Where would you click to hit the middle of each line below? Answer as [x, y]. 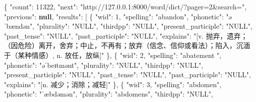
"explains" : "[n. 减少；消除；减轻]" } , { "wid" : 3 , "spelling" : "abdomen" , [113, 84]
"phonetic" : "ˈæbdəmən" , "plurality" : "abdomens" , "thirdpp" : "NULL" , [109, 94]
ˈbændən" [18, 26]
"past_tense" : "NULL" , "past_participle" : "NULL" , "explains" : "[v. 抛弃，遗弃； [126, 35]
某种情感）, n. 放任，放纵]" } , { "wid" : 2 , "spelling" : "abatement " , [119, 55]
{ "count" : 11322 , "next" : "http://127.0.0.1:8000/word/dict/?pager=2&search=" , [125, 6]
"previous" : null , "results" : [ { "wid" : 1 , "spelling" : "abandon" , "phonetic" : [114, 16]
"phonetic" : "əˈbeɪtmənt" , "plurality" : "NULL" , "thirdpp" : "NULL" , [104, 65]
